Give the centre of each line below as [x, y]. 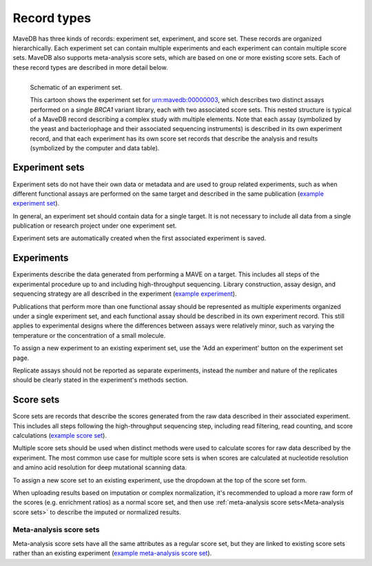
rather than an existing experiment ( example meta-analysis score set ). [112, 553]
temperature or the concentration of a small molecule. [89, 335]
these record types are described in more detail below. [90, 67]
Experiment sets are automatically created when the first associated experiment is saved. [139, 239]
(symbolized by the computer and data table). [95, 148]
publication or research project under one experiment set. [95, 226]
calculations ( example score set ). [60, 435]
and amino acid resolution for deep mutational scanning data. [100, 467]
